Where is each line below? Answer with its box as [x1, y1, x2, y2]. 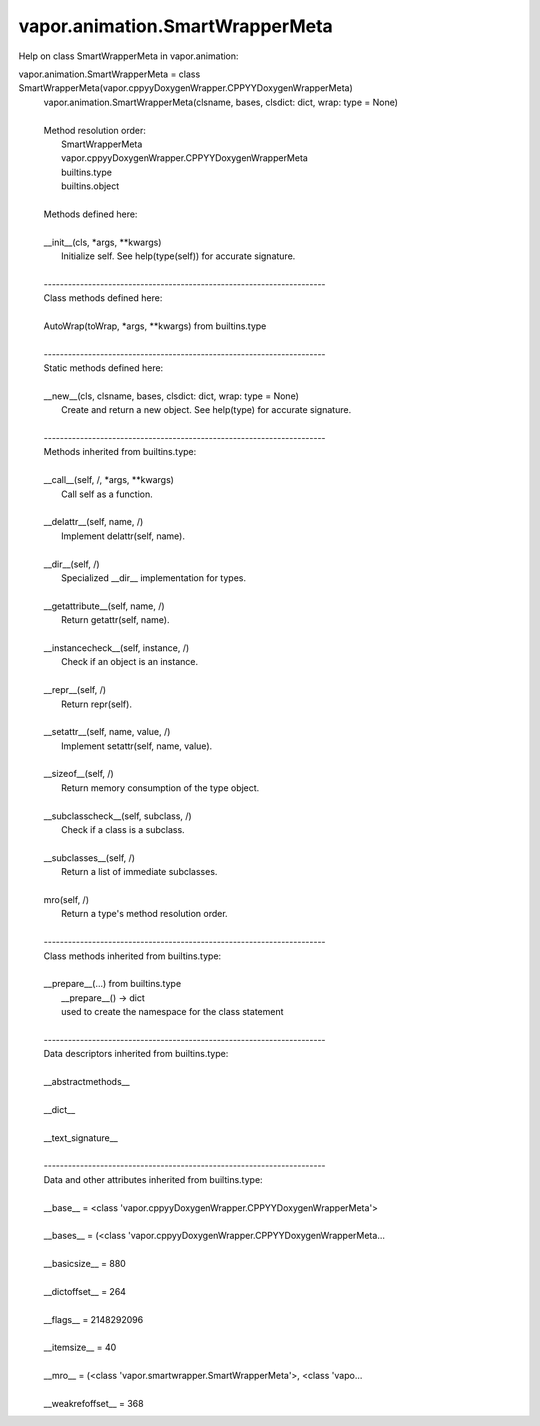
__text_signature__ [43, 1131, 119, 1144]
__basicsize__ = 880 [43, 1258, 127, 1270]
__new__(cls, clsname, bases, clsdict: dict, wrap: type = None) [43, 390, 299, 402]
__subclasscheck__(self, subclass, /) [43, 810, 192, 822]
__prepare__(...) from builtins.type [43, 978, 182, 990]
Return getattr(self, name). [61, 614, 170, 626]
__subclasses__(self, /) [43, 851, 135, 864]
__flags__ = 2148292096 [43, 1313, 144, 1325]
